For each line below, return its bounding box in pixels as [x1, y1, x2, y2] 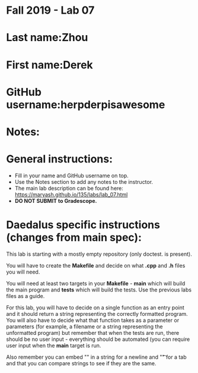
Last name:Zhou [6, 31, 88, 45]
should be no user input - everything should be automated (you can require [6, 336, 190, 343]
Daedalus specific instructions [6, 218, 160, 232]
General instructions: [6, 152, 113, 166]
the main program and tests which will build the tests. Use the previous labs [6, 286, 191, 293]
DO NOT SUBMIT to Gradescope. [14, 197, 97, 204]
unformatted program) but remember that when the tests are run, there [6, 329, 180, 336]
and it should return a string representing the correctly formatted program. [6, 310, 188, 317]
